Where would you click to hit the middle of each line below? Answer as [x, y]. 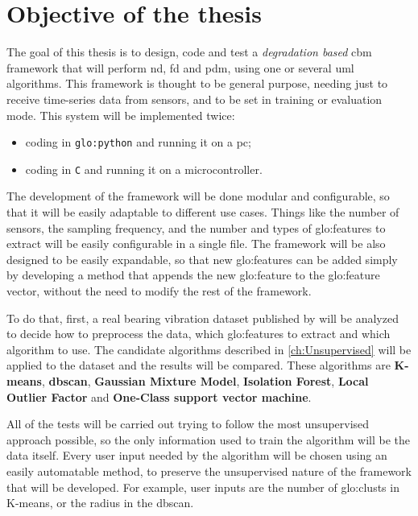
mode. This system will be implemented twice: [121, 115]
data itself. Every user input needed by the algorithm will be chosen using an [197, 455]
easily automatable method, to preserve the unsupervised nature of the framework [209, 471]
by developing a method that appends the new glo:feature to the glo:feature [193, 275]
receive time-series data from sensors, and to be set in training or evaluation [195, 99]
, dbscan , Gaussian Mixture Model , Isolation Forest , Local [205, 380]
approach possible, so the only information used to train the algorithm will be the [209, 439]
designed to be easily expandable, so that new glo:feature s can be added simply [202, 259]
